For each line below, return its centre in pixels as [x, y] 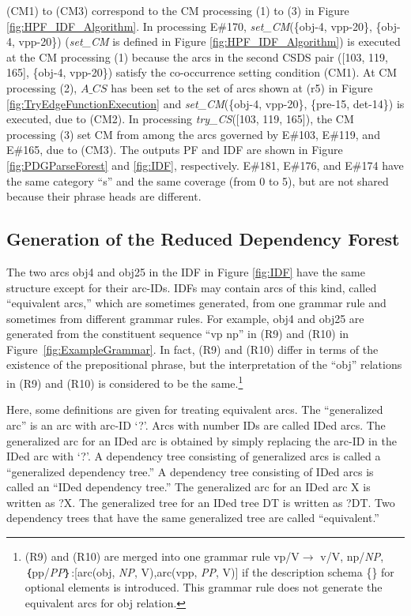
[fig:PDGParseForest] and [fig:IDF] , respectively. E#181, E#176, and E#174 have [205, 165]
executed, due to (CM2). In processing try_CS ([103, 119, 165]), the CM [180, 119]
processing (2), [42, 87]
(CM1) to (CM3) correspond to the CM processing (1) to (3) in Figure [178, 10]
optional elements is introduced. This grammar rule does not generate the [204, 587]
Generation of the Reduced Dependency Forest [203, 239]
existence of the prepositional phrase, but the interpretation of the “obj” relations [204, 364]
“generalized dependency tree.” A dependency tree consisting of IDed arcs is [190, 471]
